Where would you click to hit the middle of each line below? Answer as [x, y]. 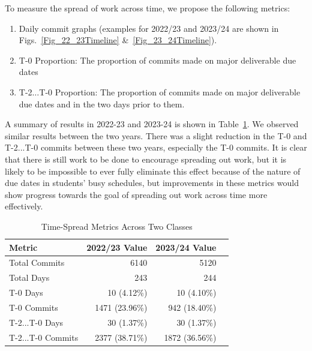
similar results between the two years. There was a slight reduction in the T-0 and [156, 135]
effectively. [24, 206]
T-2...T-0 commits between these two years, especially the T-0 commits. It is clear [156, 147]
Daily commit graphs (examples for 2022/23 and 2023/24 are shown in [149, 28]
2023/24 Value [186, 247]
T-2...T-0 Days [36, 322]
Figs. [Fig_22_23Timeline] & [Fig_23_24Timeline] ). [118, 40]
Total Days [29, 277]
